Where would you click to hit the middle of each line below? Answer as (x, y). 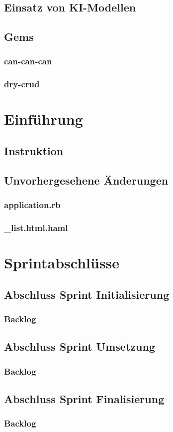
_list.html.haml (36, 227)
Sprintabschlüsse (62, 263)
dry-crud (22, 84)
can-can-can (28, 61)
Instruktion (34, 151)
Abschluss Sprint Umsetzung (80, 346)
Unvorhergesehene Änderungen (86, 180)
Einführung (43, 119)
